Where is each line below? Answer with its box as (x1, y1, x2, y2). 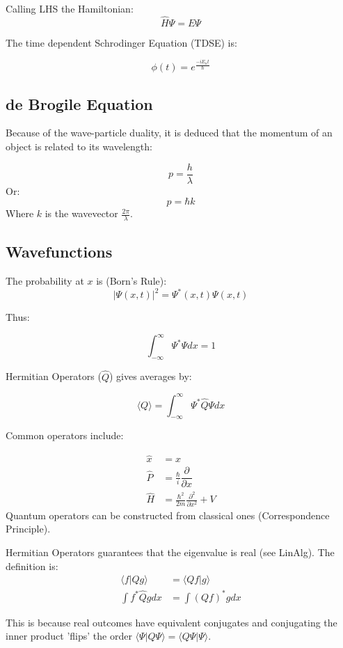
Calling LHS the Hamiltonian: (6, 1, 134, 15)
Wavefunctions (6, 241, 113, 262)
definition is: (6, 558, 58, 573)
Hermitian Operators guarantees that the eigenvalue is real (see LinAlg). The (6, 544, 335, 559)
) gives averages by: (109, 369, 192, 384)
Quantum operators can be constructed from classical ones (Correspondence (6, 507, 330, 522)
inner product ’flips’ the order (6, 629, 132, 643)
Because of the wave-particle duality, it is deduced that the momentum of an (6, 125, 333, 140)
